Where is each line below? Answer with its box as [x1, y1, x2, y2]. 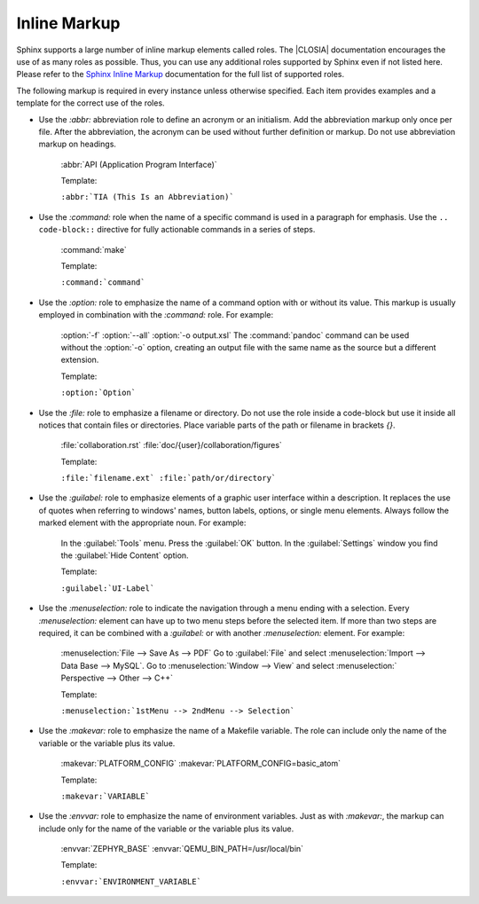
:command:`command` [60, 278, 145, 287]
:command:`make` [60, 244, 128, 255]
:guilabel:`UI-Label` [60, 583, 155, 593]
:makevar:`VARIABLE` [60, 790, 151, 801]
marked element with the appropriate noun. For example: [38, 517, 247, 528]
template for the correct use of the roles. [16, 98, 165, 108]
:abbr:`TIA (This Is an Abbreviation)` [60, 192, 234, 202]
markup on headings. [38, 138, 117, 150]
